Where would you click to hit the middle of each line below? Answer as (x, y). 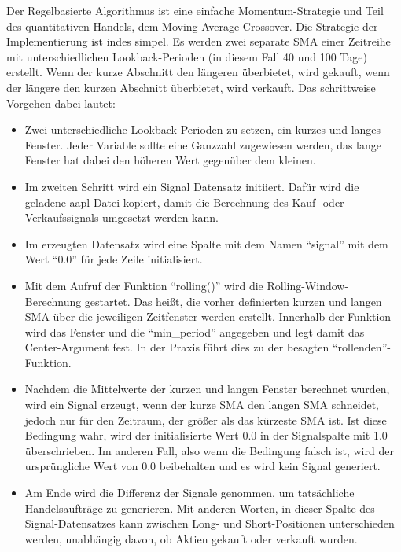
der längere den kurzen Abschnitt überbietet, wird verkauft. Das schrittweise (191, 87)
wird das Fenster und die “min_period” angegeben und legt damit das (195, 331)
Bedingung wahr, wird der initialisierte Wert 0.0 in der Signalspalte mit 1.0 (206, 435)
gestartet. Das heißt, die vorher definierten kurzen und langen (233, 301)
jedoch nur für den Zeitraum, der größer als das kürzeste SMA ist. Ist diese (206, 420)
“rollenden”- (361, 347)
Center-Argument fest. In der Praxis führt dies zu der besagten (177, 347)
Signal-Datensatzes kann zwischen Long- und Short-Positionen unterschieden (210, 523)
